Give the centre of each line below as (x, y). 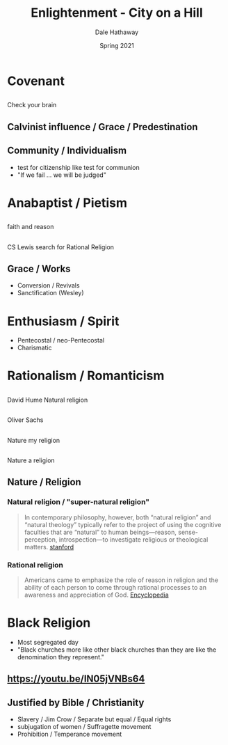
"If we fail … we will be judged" (62, 175)
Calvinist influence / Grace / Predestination (103, 127)
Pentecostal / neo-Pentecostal (61, 340)
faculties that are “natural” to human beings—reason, (100, 532)
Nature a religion (31, 460)
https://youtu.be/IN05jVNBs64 (76, 679)
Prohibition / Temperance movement (70, 734)
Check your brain (32, 105)
